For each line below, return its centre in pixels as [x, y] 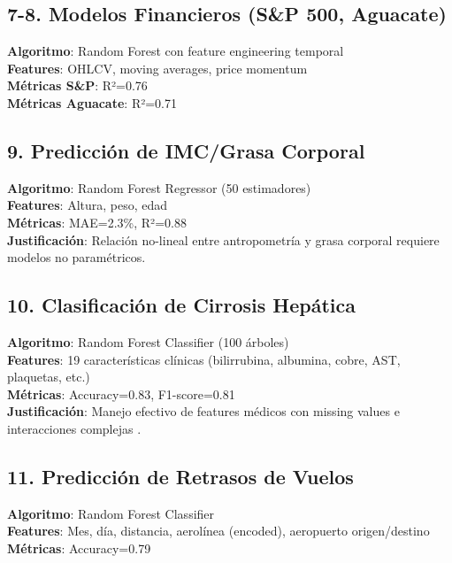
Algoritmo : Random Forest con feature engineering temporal [176, 51]
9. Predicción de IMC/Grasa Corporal [186, 150]
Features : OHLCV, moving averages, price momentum [157, 68]
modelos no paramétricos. [77, 257]
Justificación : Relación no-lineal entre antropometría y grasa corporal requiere [223, 239]
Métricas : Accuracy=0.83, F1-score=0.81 [121, 393]
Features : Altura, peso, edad [88, 205]
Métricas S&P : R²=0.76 [77, 85]
